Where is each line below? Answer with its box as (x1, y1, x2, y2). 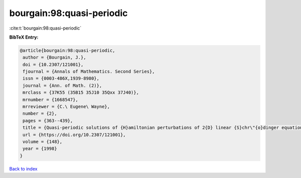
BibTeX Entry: (9, 34, 39, 40)
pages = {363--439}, (23, 118, 73, 123)
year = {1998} (23, 146, 57, 151)
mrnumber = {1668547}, (23, 97, 79, 102)
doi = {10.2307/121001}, (23, 62, 84, 67)
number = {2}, (23, 111, 57, 116)
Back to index (9, 165, 38, 171)
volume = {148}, (23, 139, 63, 144)
